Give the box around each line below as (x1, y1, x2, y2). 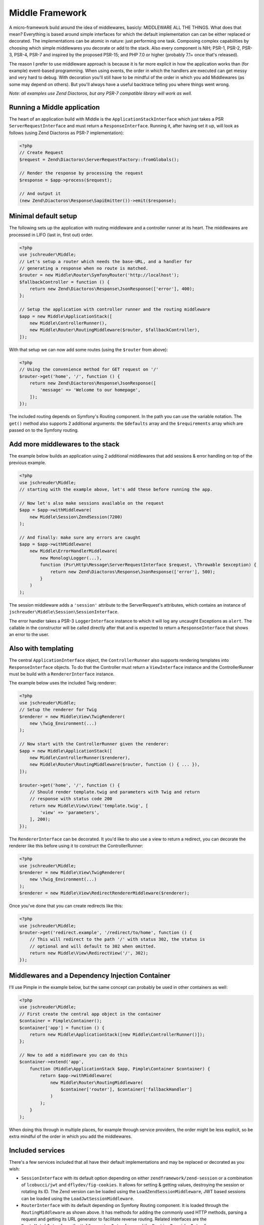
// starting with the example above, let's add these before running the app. (19, 487, 213, 492)
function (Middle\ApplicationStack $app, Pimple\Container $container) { (29, 1066, 210, 1072)
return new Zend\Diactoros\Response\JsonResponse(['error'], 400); (29, 286, 195, 292)
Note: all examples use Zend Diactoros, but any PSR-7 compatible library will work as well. (9, 91, 193, 97)
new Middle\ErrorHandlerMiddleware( (29, 548, 117, 554)
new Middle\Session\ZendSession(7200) (29, 514, 123, 519)
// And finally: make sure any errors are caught (19, 535, 141, 540)
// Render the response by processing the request (19, 171, 144, 176)
